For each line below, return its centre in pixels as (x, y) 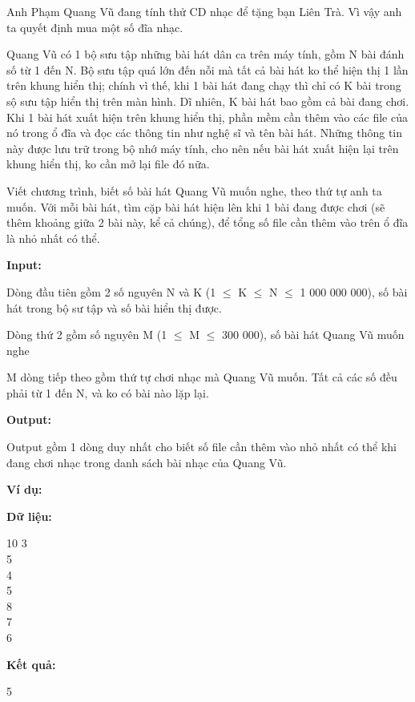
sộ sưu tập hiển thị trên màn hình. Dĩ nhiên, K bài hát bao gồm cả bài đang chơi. (208, 101)
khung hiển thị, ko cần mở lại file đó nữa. (108, 164)
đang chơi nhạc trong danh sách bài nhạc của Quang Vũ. (147, 462)
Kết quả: (31, 664)
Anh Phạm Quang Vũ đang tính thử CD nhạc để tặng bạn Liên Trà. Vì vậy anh (204, 11)
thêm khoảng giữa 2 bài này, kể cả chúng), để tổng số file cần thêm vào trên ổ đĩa (207, 222)
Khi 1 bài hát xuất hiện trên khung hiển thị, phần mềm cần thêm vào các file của (207, 117)
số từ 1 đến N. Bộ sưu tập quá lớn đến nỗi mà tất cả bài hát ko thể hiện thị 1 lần (207, 69)
